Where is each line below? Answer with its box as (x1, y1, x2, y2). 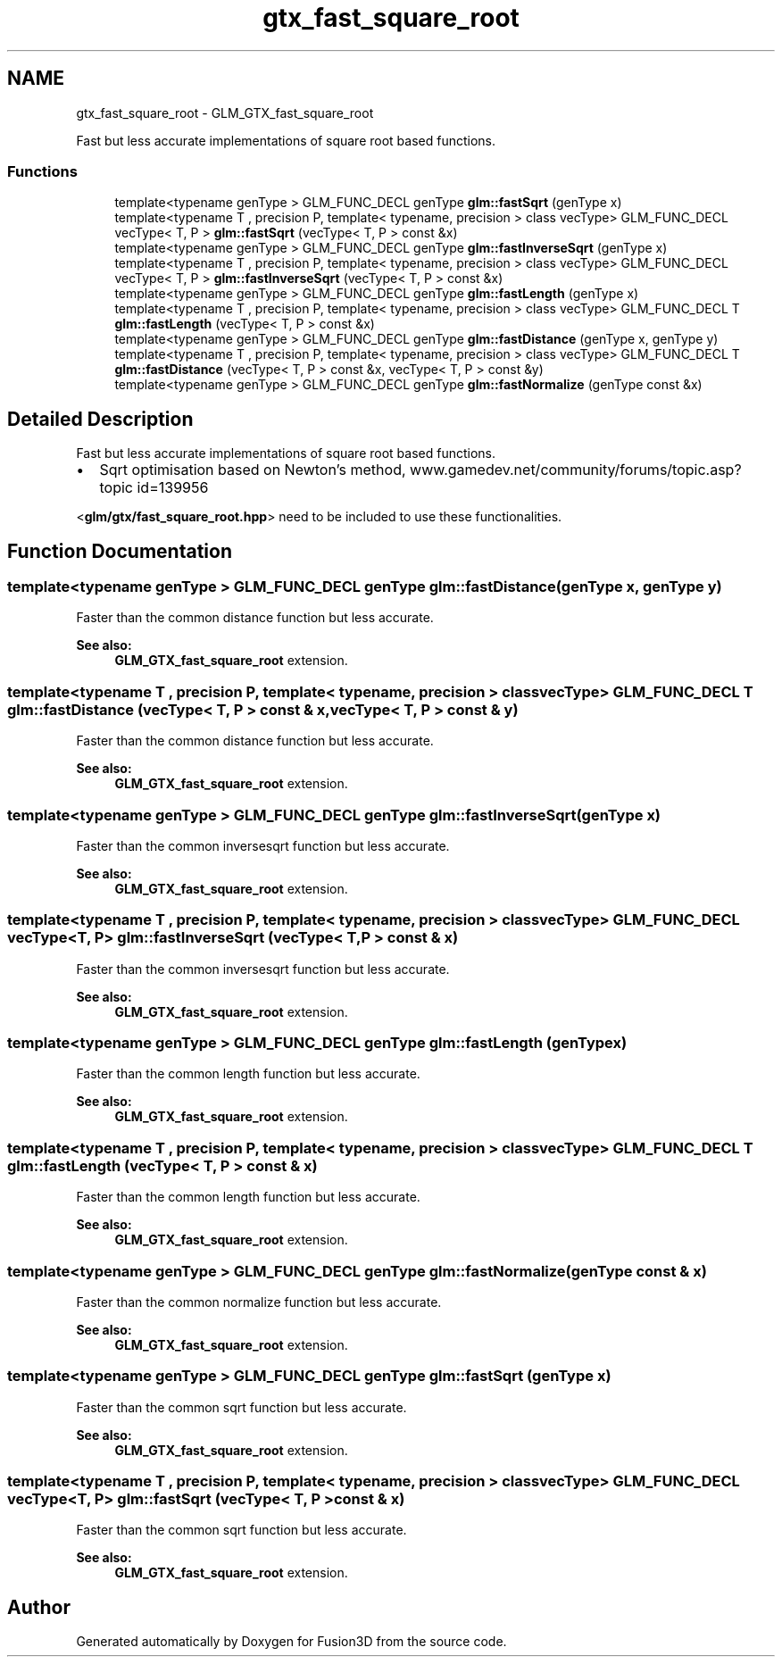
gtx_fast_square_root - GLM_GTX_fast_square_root (76, 104, 374, 121)
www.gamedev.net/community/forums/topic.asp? (410, 461, 742, 479)
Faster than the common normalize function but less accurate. (76, 1294, 442, 1310)
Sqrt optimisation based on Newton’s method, (99, 461, 406, 479)
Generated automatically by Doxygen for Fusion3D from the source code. (76, 1634, 507, 1650)
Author (7, 1595, 71, 1618)
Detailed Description (7, 407, 194, 430)
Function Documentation (7, 539, 232, 562)
